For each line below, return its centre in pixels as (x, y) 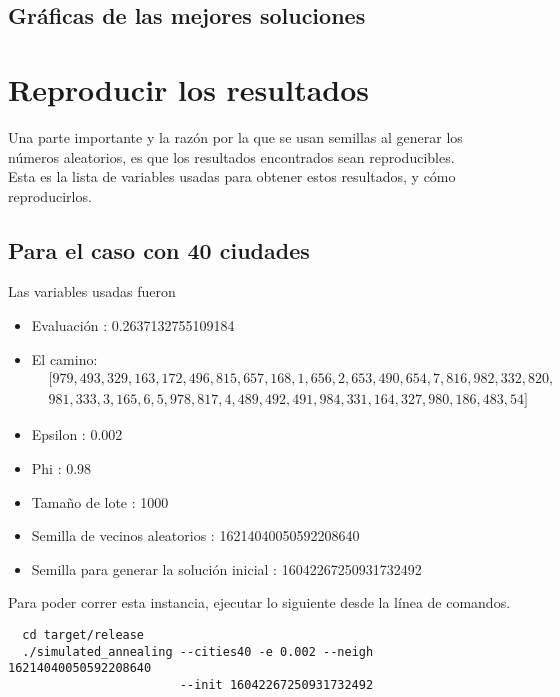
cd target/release (83, 634)
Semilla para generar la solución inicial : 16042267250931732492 (226, 568)
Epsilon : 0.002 (77, 434)
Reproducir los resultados (189, 88)
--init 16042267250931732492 (276, 684)
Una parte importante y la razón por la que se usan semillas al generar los (235, 136)
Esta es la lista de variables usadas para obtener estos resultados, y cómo (232, 176)
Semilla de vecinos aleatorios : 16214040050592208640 (195, 535)
